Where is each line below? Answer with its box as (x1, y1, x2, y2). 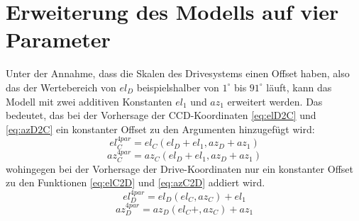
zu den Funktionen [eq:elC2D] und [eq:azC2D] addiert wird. (6, 175, 265, 190)
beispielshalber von (136, 79, 219, 94)
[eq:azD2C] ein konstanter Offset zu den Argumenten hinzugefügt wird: (6, 121, 315, 136)
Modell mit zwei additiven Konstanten (6, 93, 172, 108)
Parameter (6, 25, 111, 54)
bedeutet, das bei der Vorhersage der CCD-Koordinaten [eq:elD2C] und (6, 108, 316, 123)
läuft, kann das (266, 79, 332, 94)
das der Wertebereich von (6, 79, 116, 94)
